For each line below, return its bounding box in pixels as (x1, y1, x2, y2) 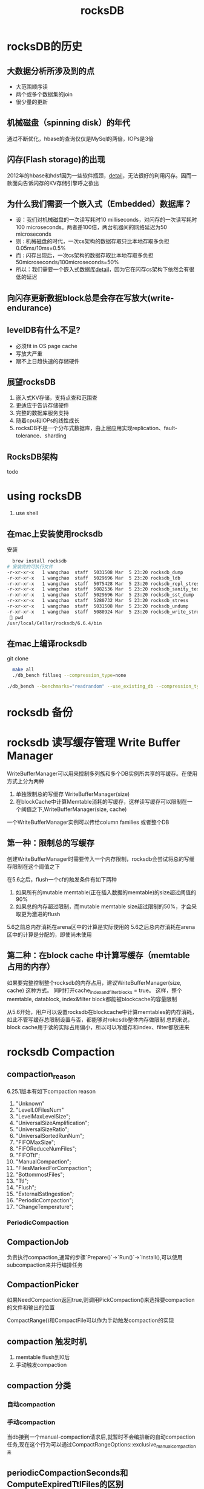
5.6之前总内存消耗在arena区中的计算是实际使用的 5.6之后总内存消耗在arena (7, 923, 196, 930)
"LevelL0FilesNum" (15, 1106, 64, 1114)
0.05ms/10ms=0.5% (15, 244, 66, 252)
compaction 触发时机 (7, 1336, 87, 1346)
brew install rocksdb (12, 558, 67, 564)
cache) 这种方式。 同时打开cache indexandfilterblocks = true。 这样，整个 (7, 987, 182, 995)
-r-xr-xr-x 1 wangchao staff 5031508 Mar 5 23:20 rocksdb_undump (7, 603, 189, 609)
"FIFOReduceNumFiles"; (15, 1145, 77, 1152)
